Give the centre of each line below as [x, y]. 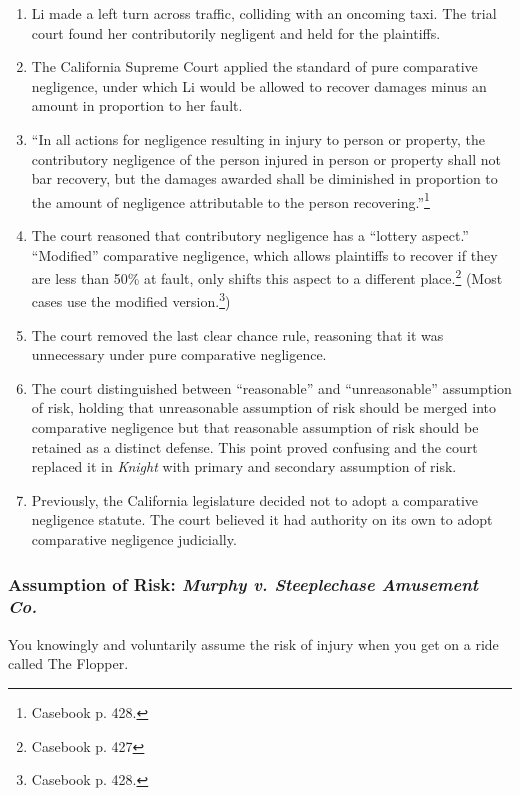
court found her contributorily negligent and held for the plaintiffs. [236, 32]
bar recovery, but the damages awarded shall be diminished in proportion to [264, 178]
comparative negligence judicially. [134, 539]
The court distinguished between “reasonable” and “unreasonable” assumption [271, 387]
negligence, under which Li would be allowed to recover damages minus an [259, 85]
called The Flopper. [68, 663]
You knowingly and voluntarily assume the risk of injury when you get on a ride [253, 643]
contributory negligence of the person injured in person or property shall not [266, 158]
